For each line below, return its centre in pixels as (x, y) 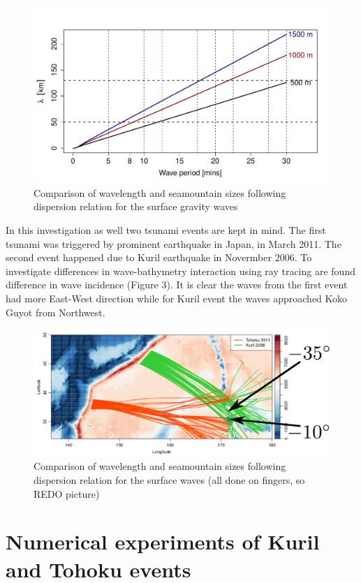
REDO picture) (67, 493)
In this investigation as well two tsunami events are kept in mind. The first (166, 230)
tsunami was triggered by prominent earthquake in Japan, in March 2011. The (174, 243)
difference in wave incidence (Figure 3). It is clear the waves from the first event (177, 285)
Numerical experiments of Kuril (163, 541)
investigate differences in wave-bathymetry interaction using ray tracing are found (180, 271)
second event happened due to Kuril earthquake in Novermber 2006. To (159, 257)
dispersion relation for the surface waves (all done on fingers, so (169, 479)
